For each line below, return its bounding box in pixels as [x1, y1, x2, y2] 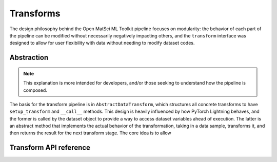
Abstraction [9, 53, 49, 62]
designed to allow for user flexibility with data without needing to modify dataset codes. [9, 40, 195, 46]
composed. [23, 87, 47, 93]
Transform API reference [9, 144, 91, 152]
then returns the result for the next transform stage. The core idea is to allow [9, 130, 171, 136]
